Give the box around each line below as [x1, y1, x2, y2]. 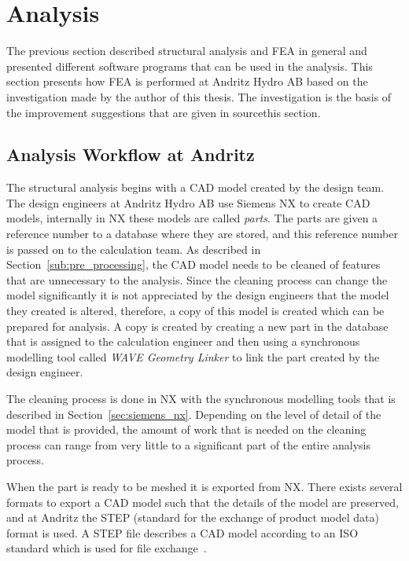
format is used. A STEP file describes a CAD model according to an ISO [6, 524, 359, 541]
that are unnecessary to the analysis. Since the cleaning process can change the [6, 271, 388, 288]
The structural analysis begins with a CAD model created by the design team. [6, 179, 385, 196]
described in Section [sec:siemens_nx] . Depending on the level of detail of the [6, 405, 381, 422]
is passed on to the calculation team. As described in [6, 240, 261, 257]
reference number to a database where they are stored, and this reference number [6, 225, 398, 242]
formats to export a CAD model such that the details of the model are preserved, [6, 493, 399, 510]
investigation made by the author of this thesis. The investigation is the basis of [6, 88, 392, 104]
